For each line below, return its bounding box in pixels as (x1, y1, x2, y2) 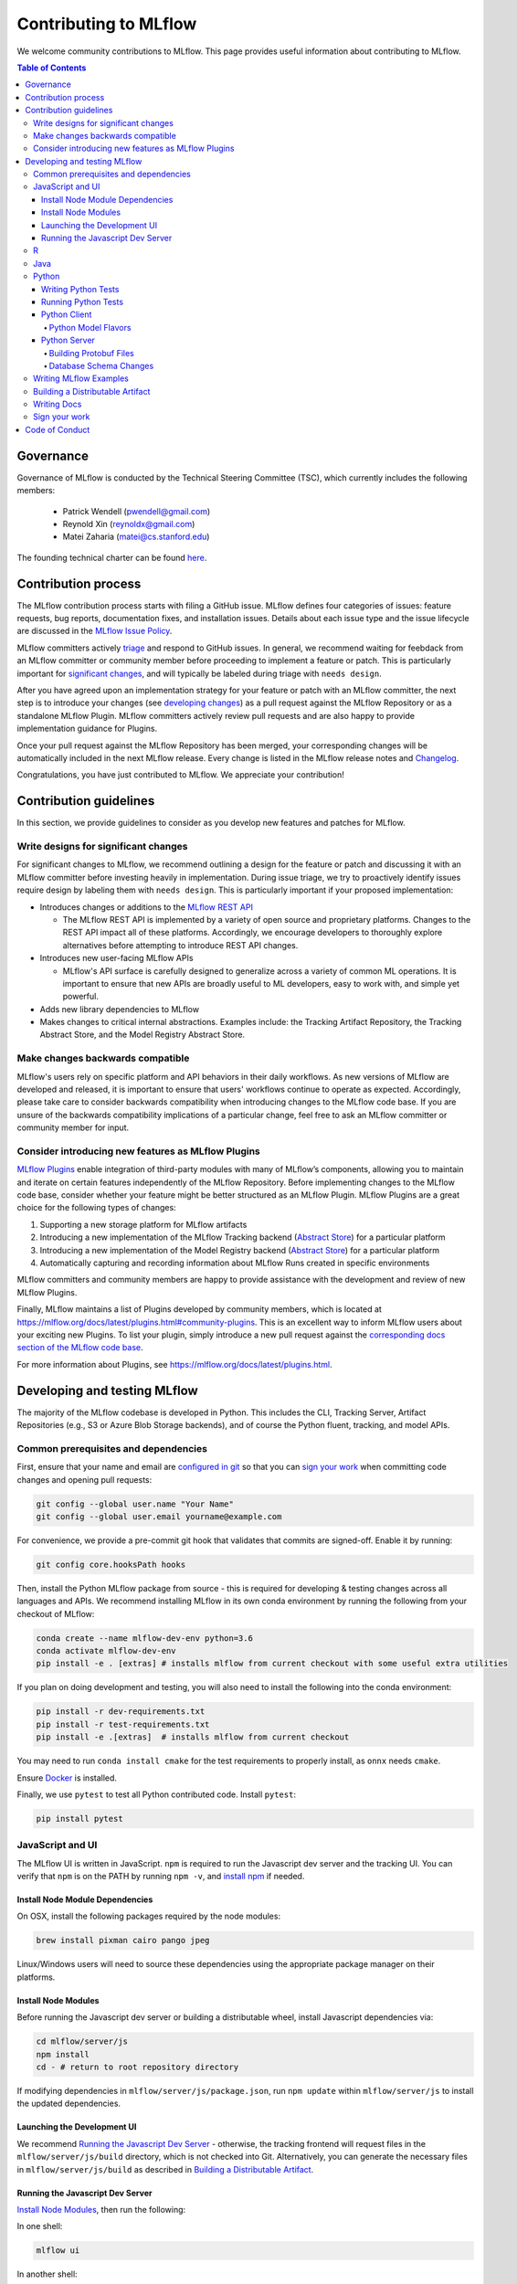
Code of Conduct (25, 424, 90, 435)
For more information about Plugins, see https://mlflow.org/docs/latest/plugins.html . (16, 1359, 332, 1369)
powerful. (62, 991, 100, 1002)
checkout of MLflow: (16, 1608, 95, 1619)
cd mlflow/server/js (36, 2036, 128, 2046)
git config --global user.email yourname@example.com (36, 1511, 282, 1521)
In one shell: (16, 2221, 63, 2232)
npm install (36, 2049, 90, 2059)
